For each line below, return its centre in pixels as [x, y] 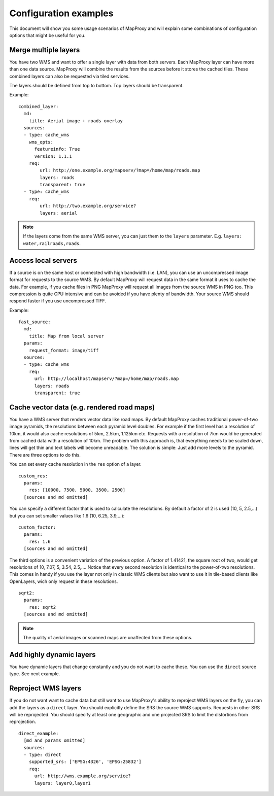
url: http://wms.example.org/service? [83, 776]
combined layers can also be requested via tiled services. [70, 76]
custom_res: [33, 476]
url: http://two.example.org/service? [88, 206]
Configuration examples [61, 13]
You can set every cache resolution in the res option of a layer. [75, 464]
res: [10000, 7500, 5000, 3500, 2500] [77, 490]
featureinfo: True [57, 149]
